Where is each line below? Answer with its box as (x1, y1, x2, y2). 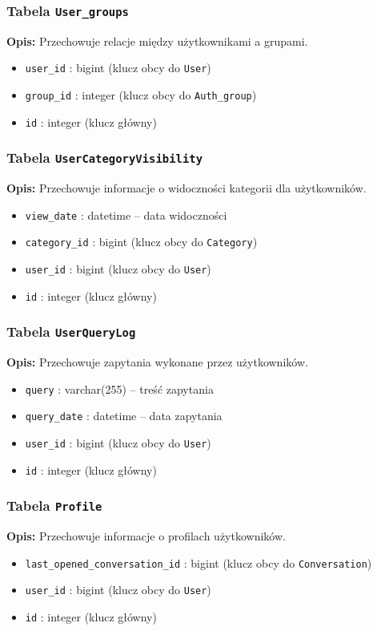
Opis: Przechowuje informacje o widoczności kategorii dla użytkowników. (6, 180, 367, 196)
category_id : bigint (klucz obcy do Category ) (25, 233, 258, 250)
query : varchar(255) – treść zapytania (25, 380, 214, 397)
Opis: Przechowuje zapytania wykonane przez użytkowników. (6, 354, 308, 370)
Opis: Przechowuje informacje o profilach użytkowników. (6, 528, 286, 544)
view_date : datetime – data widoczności (25, 206, 227, 223)
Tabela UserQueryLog (6, 322, 136, 342)
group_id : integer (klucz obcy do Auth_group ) (25, 87, 257, 103)
